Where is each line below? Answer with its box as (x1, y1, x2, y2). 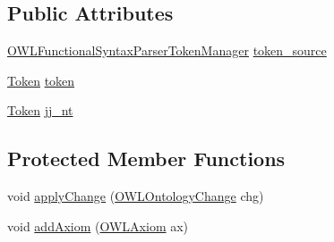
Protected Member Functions (7, 145, 286, 172)
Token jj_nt (7, 101, 73, 120)
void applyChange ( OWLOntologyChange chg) (7, 187, 264, 205)
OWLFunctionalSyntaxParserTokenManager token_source (7, 41, 327, 60)
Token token (7, 71, 75, 89)
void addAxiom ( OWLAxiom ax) (7, 216, 189, 235)
